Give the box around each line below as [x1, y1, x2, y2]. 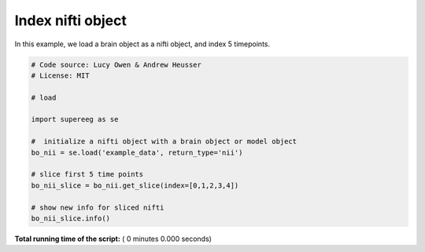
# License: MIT [31, 71, 90, 80]
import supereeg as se [31, 115, 119, 124]
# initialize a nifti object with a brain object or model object [31, 137, 297, 146]
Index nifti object [14, 12, 128, 29]
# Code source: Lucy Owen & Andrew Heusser [31, 60, 202, 69]
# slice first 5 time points [31, 170, 144, 179]
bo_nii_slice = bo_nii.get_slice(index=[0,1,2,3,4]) [31, 181, 239, 190]
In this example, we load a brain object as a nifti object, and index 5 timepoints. [14, 39, 271, 49]
